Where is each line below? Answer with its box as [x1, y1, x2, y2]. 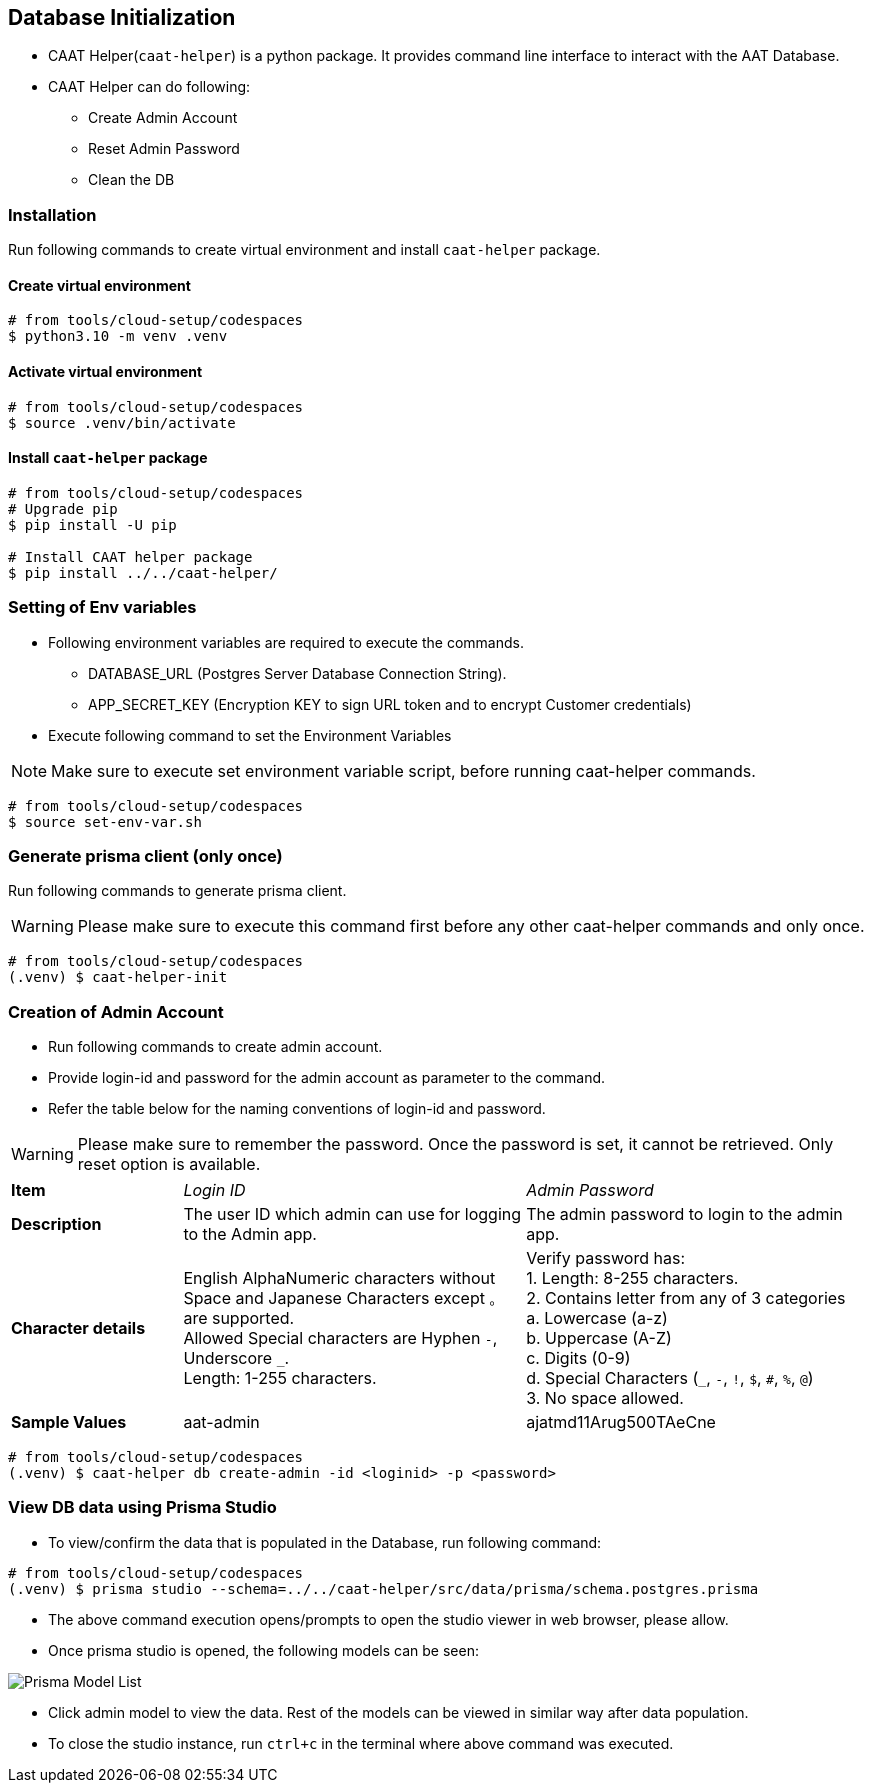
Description [11, 1214, 102, 1235]
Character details [11, 1318, 146, 1339]
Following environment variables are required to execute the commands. [48, 633, 524, 651]
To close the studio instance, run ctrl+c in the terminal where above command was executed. [48, 1734, 674, 1752]
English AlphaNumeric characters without [183, 1268, 496, 1289]
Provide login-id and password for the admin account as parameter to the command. [48, 1069, 606, 1087]
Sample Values [11, 1412, 127, 1433]
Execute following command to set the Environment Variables [48, 726, 452, 744]
